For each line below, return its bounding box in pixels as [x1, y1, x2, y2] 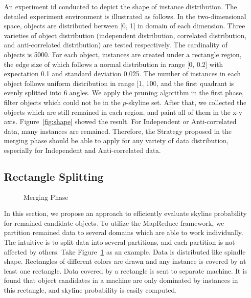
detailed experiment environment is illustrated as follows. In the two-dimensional [4, 11, 246, 21]
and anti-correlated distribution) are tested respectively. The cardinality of [4, 40, 228, 50]
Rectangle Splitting [4, 169, 104, 184]
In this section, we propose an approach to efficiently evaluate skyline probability [4, 208, 247, 218]
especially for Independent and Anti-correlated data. [4, 145, 161, 155]
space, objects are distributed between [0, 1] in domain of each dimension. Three [4, 21, 245, 31]
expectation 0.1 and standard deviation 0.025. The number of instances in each [4, 68, 241, 79]
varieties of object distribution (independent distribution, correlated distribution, [4, 30, 247, 40]
